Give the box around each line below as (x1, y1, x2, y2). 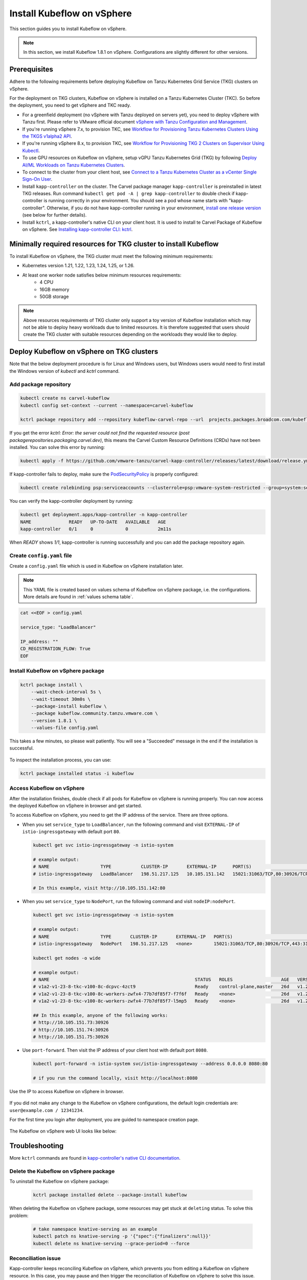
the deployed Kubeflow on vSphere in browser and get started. (9, 802, 142, 808)
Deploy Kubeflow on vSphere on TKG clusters (9, 347, 159, 356)
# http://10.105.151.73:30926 (33, 1019, 109, 1026)
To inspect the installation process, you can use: (9, 757, 112, 763)
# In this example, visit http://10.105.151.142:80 (33, 885, 166, 891)
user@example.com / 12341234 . (9, 1107, 84, 1113)
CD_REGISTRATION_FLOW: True (20, 646, 91, 652)
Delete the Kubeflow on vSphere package (9, 1168, 115, 1175)
